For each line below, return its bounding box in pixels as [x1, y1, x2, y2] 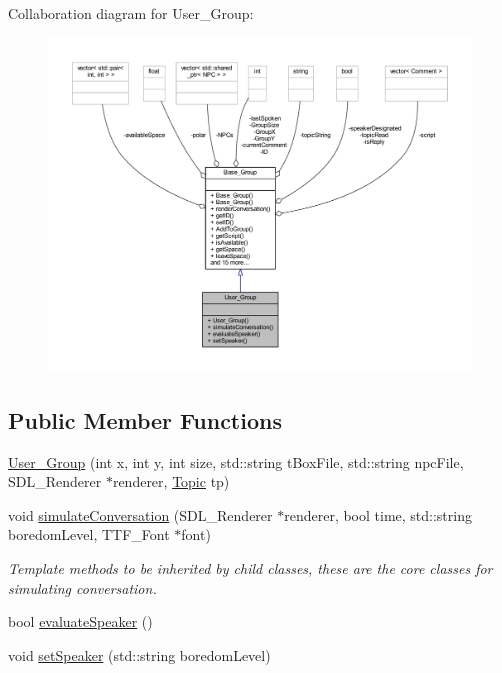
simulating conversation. [8, 577, 157, 598]
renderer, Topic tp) [112, 471, 230, 492]
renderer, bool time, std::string [284, 504, 472, 525]
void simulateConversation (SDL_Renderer [8, 504, 273, 525]
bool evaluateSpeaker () [8, 611, 153, 632]
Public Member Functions [8, 404, 282, 435]
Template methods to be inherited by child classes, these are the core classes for [8, 557, 493, 578]
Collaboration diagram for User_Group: [8, 3, 254, 23]
